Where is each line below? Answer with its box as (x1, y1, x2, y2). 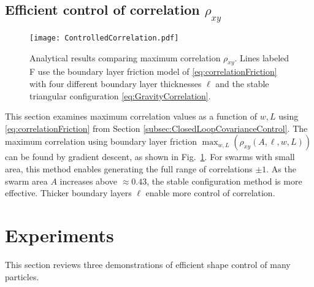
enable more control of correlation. (145, 186, 275, 199)
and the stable (215, 77, 269, 90)
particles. (5, 270, 39, 283)
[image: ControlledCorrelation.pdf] (29, 34, 179, 42)
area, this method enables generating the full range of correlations (5, 163, 253, 175)
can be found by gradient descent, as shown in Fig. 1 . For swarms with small (5, 150, 295, 163)
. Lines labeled (234, 51, 289, 64)
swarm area (5, 174, 48, 187)
